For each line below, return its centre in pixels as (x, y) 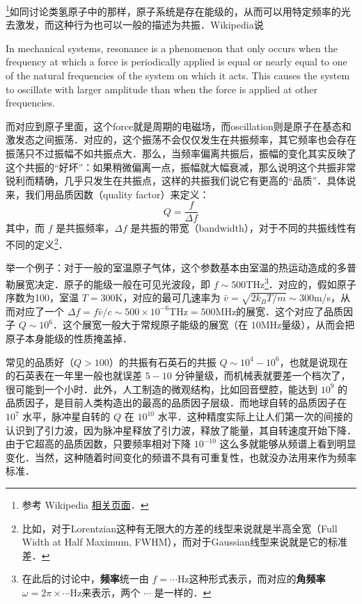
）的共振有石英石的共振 (163, 361)
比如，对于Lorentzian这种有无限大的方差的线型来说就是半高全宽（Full (180, 528)
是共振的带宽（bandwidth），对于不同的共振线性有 (243, 228)
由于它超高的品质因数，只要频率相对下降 (98, 444)
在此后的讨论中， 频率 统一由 (85, 579)
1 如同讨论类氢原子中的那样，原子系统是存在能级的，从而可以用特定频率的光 (178, 10)
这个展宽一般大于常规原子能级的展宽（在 (156, 325)
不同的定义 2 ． (37, 243)
